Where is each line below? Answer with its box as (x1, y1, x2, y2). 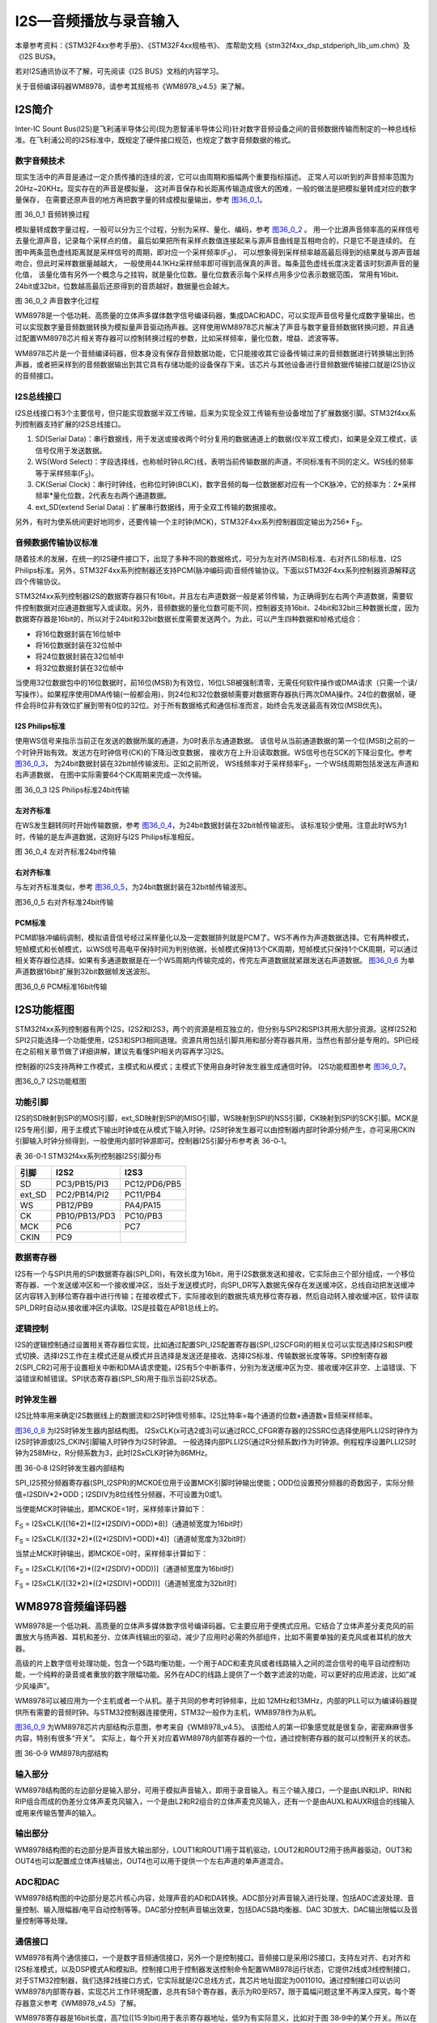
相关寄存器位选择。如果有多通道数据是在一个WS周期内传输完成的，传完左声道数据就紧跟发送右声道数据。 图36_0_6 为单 (15, 955, 415, 965)
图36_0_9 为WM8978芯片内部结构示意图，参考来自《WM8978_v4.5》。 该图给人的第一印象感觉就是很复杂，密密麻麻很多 (15, 1722, 414, 1732)
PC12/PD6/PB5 (124, 1178, 182, 1190)
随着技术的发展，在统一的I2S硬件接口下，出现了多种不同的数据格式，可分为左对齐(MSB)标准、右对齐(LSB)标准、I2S (15, 554, 402, 564)
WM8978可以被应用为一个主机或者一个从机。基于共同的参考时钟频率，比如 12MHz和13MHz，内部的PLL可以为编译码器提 (15, 1696, 418, 1706)
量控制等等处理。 (15, 1916, 72, 1926)
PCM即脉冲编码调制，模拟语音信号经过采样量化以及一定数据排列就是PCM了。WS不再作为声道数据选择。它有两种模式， (15, 933, 414, 943)
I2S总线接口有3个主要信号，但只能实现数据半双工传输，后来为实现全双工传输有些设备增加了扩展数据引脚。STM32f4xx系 (15, 408, 417, 418)
